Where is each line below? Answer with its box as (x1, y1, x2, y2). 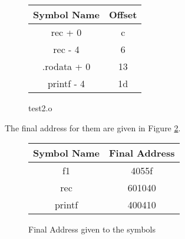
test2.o (28, 102, 52, 114)
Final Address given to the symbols (28, 223, 156, 235)
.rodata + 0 (42, 59, 91, 73)
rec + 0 (51, 25, 82, 39)
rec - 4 (53, 42, 80, 56)
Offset (109, 8, 137, 21)
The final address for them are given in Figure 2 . (5, 121, 181, 134)
